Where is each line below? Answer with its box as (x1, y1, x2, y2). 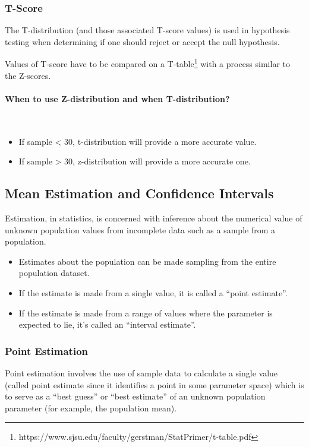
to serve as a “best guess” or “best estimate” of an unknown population (5, 390, 266, 402)
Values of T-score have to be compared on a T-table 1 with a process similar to (5, 56, 290, 70)
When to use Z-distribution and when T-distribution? (5, 92, 230, 104)
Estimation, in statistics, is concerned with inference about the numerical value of (5, 212, 302, 224)
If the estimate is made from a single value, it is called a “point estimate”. (18, 287, 288, 299)
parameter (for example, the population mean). (5, 401, 177, 414)
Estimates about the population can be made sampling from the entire (18, 255, 276, 267)
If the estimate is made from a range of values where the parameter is (18, 306, 273, 319)
